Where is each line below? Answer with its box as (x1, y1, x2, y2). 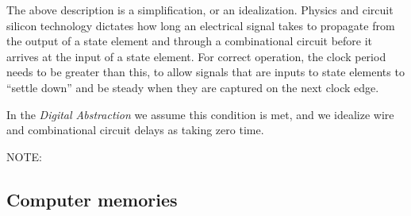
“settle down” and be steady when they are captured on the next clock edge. (6, 79, 379, 95)
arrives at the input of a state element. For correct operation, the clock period (6, 48, 386, 64)
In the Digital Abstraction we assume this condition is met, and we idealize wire (6, 106, 394, 122)
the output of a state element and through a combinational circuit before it (6, 33, 373, 49)
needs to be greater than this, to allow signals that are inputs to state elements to (6, 64, 405, 80)
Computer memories (6, 187, 178, 211)
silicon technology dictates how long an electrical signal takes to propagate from (6, 17, 395, 33)
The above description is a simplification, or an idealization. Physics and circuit (6, 2, 394, 17)
